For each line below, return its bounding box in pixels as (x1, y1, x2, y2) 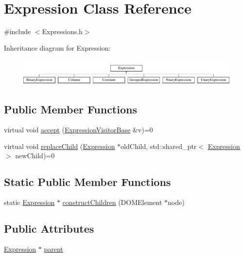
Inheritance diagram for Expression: (4, 42, 111, 53)
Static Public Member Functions (4, 174, 171, 189)
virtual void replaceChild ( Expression (4, 141, 115, 151)
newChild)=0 (15, 150, 55, 161)
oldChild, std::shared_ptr (121, 141, 197, 151)
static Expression (4, 197, 55, 207)
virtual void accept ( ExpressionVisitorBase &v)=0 (4, 124, 153, 134)
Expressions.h (42, 26, 83, 37)
